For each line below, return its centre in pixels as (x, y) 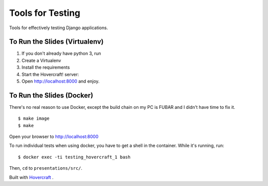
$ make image (34, 118)
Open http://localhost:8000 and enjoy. (61, 81)
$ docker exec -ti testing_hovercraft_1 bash (74, 157)
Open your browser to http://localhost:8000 (54, 137)
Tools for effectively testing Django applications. (59, 28)
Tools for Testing (45, 13)
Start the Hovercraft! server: (50, 74)
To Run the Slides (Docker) (51, 95)
